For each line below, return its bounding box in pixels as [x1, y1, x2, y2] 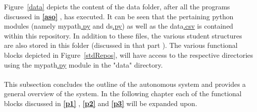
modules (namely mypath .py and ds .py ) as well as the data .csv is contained [4, 21, 233, 31]
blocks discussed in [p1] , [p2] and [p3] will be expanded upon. [4, 98, 198, 108]
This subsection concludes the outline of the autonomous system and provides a [4, 78, 246, 89]
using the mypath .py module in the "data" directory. [4, 59, 163, 70]
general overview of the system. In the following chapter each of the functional [4, 88, 242, 99]
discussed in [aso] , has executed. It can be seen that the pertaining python [4, 11, 234, 21]
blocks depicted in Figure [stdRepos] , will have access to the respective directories [4, 49, 254, 60]
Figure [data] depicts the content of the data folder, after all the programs [4, 1, 230, 11]
